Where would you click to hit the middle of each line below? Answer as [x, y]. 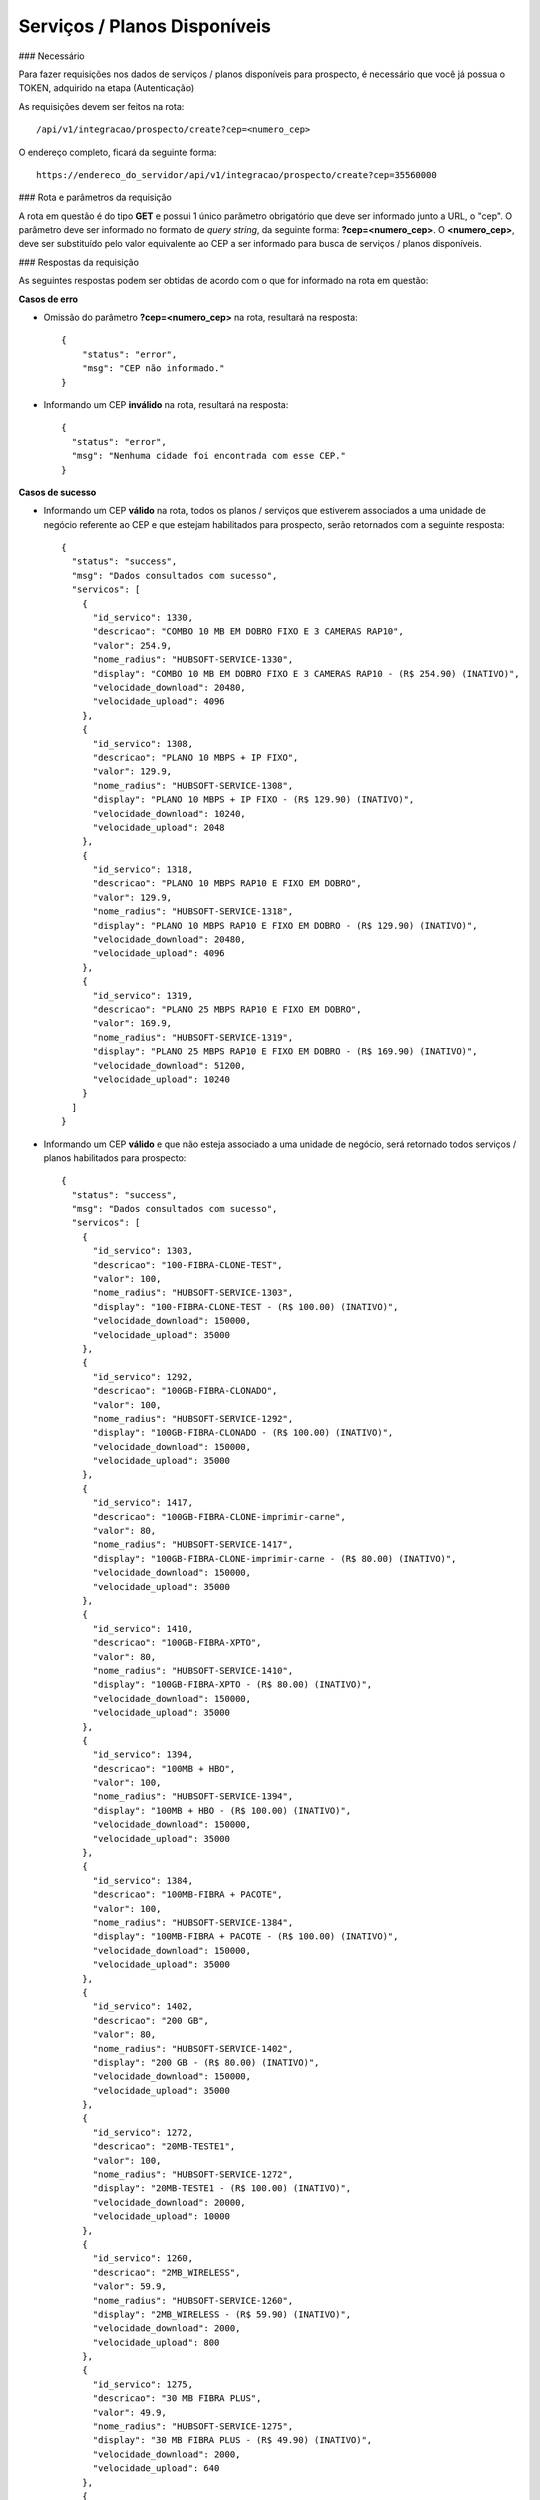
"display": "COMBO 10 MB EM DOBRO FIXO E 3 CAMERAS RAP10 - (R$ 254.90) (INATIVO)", [306, 673]
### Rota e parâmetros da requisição [95, 197]
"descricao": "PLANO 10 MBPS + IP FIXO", [195, 757]
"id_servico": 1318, [143, 869]
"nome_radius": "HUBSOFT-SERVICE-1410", [193, 1670]
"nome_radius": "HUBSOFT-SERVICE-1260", [193, 2300]
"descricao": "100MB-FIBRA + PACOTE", [188, 1894]
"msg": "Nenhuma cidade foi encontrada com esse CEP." [209, 456]
